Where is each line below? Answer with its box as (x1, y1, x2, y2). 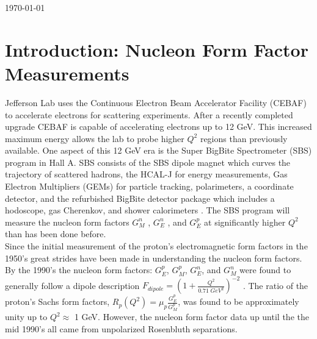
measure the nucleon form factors (5, 215, 129, 228)
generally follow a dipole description (5, 279, 140, 291)
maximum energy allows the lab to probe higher (5, 132, 184, 145)
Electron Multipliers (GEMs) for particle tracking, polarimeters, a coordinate (5, 180, 294, 193)
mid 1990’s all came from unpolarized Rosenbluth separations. (5, 322, 238, 335)
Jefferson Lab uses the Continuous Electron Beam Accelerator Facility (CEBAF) (5, 96, 307, 109)
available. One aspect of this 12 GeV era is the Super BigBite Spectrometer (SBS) (5, 144, 312, 157)
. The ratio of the (242, 279, 308, 291)
